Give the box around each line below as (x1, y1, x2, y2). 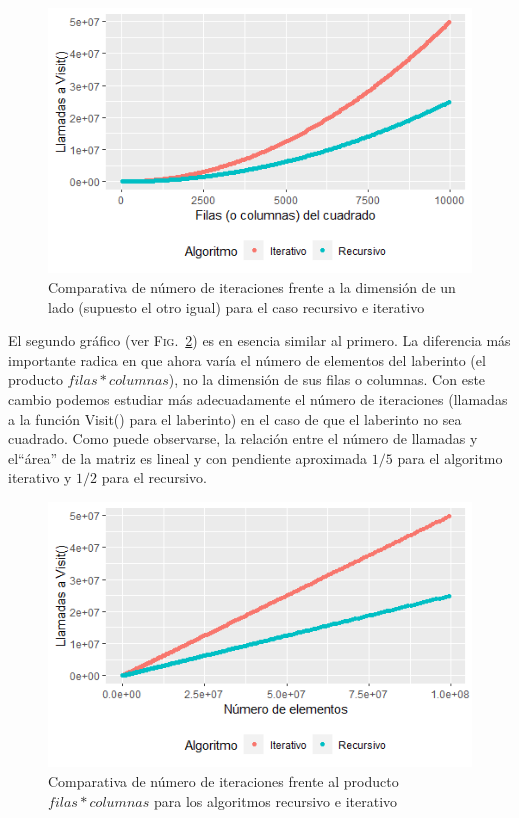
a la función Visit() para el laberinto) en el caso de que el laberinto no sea (8, 408, 462, 429)
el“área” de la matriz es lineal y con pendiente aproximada (8, 447, 368, 468)
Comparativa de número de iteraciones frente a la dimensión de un (48, 277, 456, 298)
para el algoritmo (397, 447, 503, 468)
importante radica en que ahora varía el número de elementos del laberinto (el (8, 349, 486, 370)
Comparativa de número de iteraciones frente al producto (48, 770, 399, 791)
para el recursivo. (101, 467, 207, 488)
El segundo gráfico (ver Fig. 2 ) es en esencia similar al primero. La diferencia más (8, 330, 511, 351)
